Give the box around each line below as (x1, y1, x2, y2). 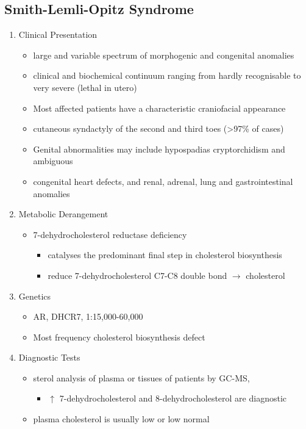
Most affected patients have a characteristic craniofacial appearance (33, 101, 286, 114)
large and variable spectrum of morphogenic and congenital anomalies (33, 48, 294, 61)
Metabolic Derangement (18, 207, 109, 220)
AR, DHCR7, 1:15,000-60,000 (33, 310, 143, 323)
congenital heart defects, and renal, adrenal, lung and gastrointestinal (33, 175, 293, 187)
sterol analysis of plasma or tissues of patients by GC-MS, (33, 371, 250, 384)
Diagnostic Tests (18, 351, 80, 364)
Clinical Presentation (18, 28, 98, 41)
